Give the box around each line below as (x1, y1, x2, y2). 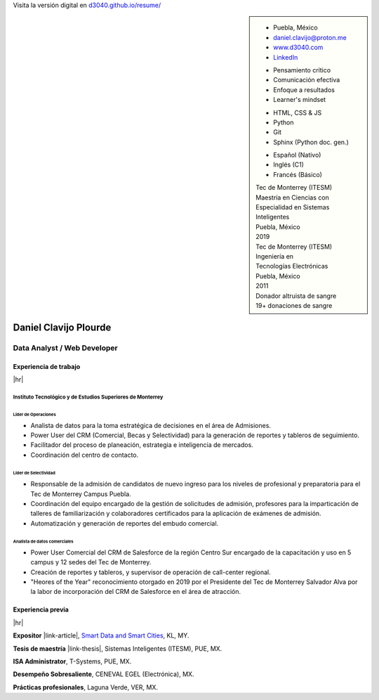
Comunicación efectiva (273, 76, 340, 84)
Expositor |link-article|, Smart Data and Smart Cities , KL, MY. (13, 631, 189, 640)
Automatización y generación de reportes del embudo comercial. (30, 519, 219, 527)
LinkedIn (273, 53, 298, 61)
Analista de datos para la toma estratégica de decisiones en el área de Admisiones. (30, 421, 272, 429)
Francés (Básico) (273, 170, 323, 179)
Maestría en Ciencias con (255, 193, 329, 202)
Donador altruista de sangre (255, 292, 337, 300)
